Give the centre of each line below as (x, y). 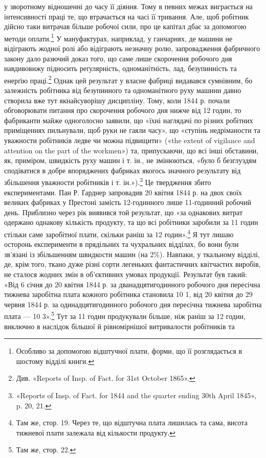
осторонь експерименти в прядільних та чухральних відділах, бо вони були (121, 244)
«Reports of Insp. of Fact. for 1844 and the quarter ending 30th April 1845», (136, 395)
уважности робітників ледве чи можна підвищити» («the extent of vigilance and (130, 140)
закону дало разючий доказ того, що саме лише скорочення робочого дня (118, 58)
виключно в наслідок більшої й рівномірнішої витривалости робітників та (119, 326)
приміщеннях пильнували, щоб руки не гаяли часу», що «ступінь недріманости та (132, 130)
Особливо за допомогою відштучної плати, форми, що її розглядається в (129, 351)
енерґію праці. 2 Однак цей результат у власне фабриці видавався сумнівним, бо (128, 79)
